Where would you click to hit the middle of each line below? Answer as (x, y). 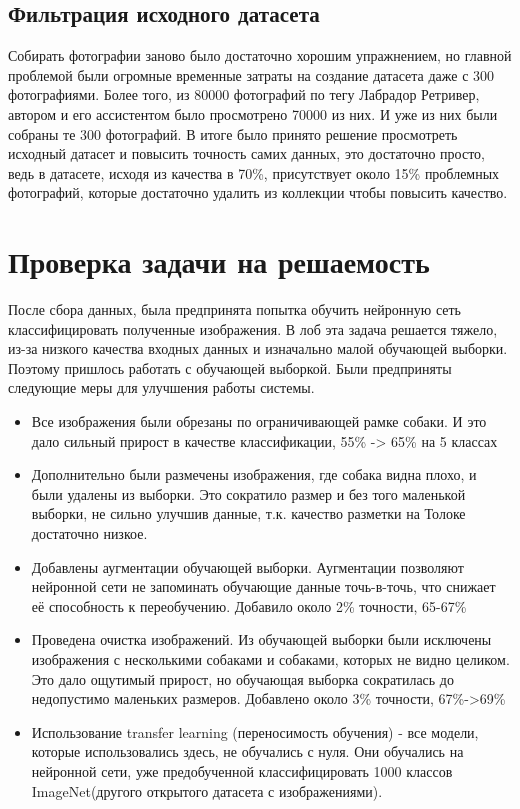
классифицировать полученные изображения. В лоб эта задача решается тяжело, (253, 328)
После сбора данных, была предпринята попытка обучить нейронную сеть (234, 309)
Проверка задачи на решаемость (219, 261)
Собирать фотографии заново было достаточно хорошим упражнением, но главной (260, 55)
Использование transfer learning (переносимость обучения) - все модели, (255, 731)
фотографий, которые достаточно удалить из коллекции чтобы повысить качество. (258, 192)
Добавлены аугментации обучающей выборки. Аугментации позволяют (247, 566)
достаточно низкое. (89, 533)
